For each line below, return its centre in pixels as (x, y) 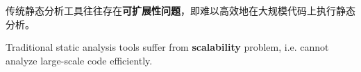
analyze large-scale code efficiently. (79, 60)
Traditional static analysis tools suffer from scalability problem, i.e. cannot (167, 47)
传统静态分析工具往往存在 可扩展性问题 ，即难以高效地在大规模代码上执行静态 (180, 10)
